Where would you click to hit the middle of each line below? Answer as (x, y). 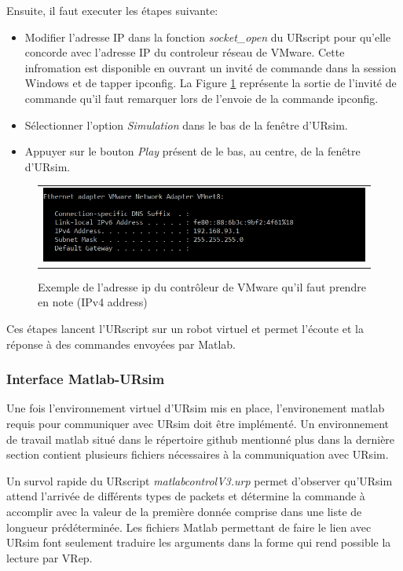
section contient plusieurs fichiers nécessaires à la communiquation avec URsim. (198, 454)
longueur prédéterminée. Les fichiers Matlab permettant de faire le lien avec (189, 527)
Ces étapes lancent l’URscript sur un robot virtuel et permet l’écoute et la (185, 329)
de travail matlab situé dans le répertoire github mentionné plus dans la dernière (201, 439)
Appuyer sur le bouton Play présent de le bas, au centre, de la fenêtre (192, 151)
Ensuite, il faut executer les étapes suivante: (112, 10)
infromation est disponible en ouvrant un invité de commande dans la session (211, 67)
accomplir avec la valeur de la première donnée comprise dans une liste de (184, 511)
